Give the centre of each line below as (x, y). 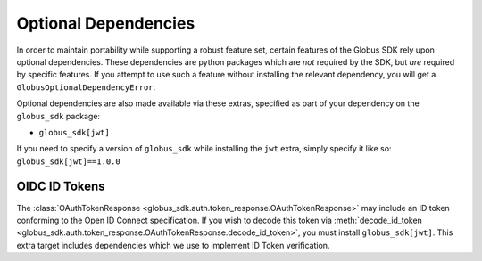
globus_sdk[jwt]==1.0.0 (68, 161)
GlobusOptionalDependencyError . (86, 87)
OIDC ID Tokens (61, 187)
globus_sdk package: (58, 116)
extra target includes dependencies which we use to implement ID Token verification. (173, 245)
